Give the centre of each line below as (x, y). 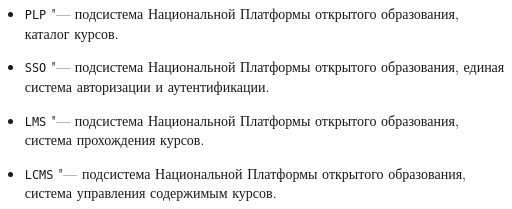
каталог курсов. (71, 32)
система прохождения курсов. (114, 139)
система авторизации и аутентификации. (147, 85)
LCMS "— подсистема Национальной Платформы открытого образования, (245, 172)
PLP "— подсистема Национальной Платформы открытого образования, (241, 13)
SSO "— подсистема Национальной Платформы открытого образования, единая (264, 66)
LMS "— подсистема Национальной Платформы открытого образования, (241, 119)
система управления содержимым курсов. (150, 192)
